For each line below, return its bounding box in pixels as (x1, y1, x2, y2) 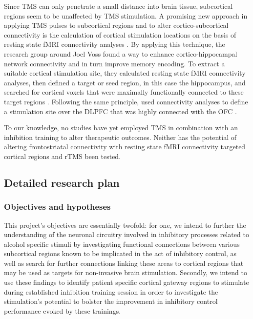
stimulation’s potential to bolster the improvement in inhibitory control (4, 296, 218, 306)
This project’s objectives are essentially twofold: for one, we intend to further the (4, 219, 246, 230)
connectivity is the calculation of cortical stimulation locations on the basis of (4, 29, 236, 40)
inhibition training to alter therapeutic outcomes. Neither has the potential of (4, 132, 236, 142)
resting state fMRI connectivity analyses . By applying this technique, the (4, 39, 225, 49)
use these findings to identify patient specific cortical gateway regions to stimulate (4, 277, 249, 287)
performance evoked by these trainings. (4, 305, 121, 316)
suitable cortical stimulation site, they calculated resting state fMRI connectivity (4, 68, 246, 78)
